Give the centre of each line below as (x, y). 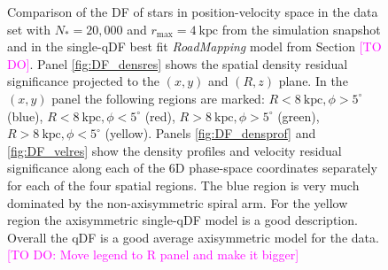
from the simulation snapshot (301, 29)
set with (29, 29)
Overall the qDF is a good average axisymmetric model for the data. (193, 237)
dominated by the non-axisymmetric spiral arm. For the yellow (178, 202)
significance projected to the (84, 81)
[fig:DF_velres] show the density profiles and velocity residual (175, 150)
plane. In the (313, 81)
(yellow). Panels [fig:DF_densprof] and (210, 133)
